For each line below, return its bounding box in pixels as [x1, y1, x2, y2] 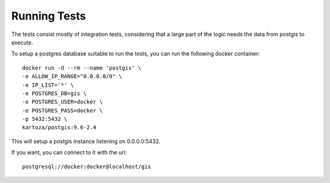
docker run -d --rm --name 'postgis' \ [22, 64, 142, 71]
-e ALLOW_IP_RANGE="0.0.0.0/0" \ [22, 73, 122, 80]
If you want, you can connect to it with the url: [11, 149, 127, 156]
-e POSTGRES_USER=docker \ [22, 98, 103, 106]
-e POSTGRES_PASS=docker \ [22, 107, 103, 114]
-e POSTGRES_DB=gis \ [22, 90, 87, 97]
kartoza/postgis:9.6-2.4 [22, 124, 97, 131]
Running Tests [11, 9, 86, 23]
